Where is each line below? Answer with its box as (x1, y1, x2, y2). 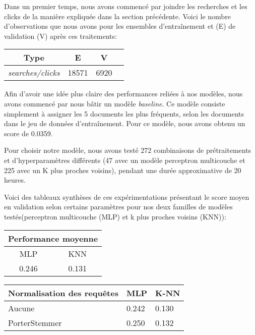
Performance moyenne (8, 232, 98, 244)
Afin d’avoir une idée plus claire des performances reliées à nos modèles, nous (4, 88, 243, 99)
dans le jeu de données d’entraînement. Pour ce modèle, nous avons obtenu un (4, 118, 245, 129)
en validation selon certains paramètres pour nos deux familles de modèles (4, 201, 233, 212)
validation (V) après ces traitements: (4, 30, 117, 41)
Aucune (8, 302, 35, 314)
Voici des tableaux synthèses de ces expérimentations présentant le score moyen (4, 191, 249, 202)
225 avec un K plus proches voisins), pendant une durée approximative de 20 (4, 164, 241, 175)
